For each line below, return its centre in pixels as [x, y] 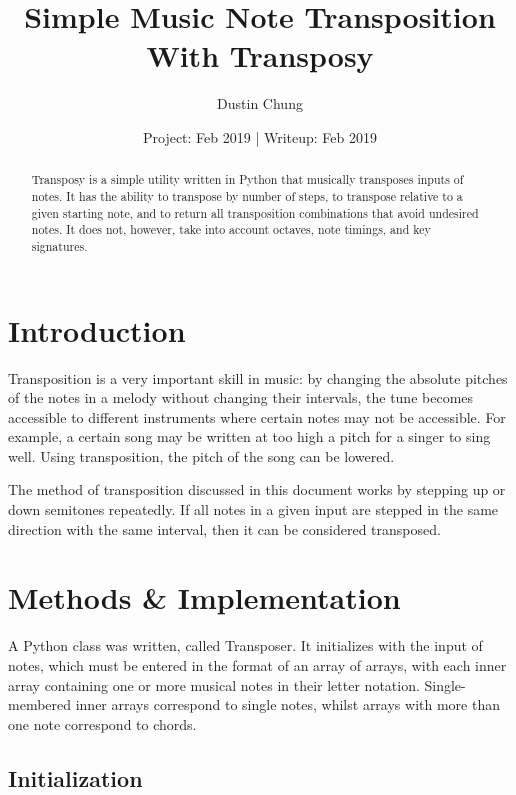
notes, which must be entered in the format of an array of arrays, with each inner [257, 664]
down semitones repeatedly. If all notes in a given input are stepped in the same [253, 509]
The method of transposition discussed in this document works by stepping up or [257, 489]
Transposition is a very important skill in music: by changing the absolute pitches [258, 377]
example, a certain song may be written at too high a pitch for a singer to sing [249, 436]
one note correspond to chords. [102, 723]
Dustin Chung [260, 103]
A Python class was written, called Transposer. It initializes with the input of [245, 645]
